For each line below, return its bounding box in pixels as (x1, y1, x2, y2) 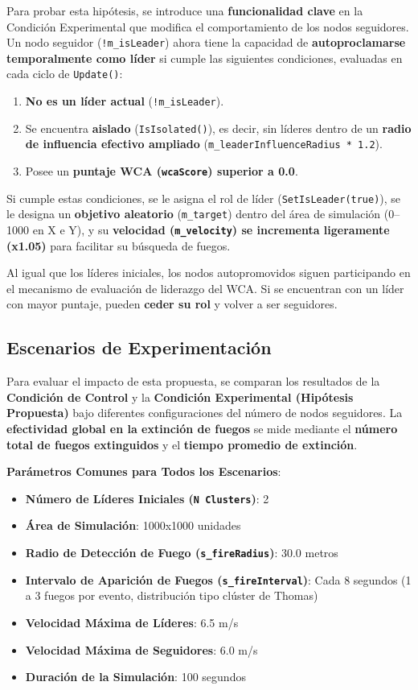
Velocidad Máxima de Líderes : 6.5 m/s (25, 614, 239, 630)
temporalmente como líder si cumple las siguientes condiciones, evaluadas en (6, 49, 403, 66)
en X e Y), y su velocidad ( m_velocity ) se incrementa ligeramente (32, 221, 390, 238)
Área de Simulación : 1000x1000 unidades (25, 517, 241, 534)
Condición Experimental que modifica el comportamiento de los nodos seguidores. (6, 18, 409, 35)
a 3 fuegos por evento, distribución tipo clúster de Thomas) (25, 587, 318, 604)
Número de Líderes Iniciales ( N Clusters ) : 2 (25, 490, 269, 506)
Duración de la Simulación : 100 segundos (25, 668, 246, 685)
